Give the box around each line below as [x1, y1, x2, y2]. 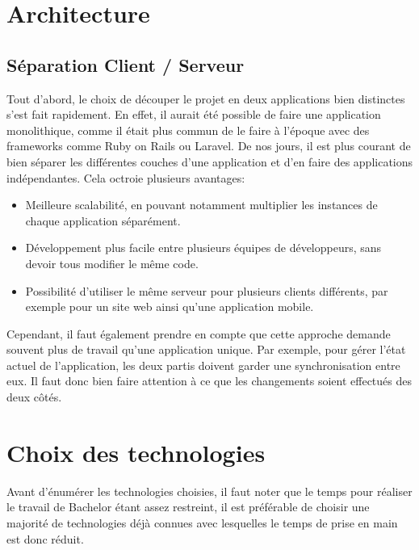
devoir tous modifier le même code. [25, 254, 199, 271]
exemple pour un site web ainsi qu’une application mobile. [25, 298, 314, 315]
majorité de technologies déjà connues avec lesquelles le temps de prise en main [6, 514, 398, 531]
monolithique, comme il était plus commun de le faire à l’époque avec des [6, 121, 370, 138]
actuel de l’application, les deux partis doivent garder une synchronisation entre [6, 356, 400, 373]
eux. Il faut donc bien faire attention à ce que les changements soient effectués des [6, 372, 413, 389]
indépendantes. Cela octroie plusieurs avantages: [6, 169, 245, 186]
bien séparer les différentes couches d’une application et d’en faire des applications [6, 153, 413, 170]
